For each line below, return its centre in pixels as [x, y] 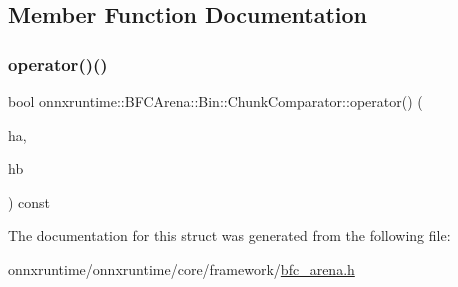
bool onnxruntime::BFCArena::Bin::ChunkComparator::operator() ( [215, 101]
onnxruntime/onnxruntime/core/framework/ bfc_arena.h [181, 268]
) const [29, 201]
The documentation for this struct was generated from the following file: [229, 235]
